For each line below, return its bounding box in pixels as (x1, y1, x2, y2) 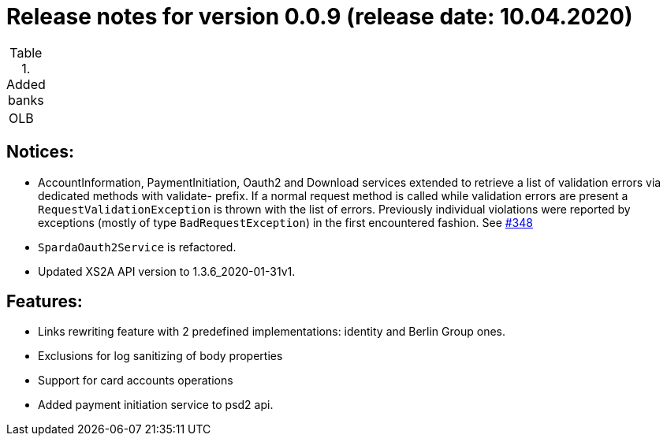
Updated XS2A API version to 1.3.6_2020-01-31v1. (38, 264, 296, 278)
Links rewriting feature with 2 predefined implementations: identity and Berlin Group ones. (38, 325, 505, 339)
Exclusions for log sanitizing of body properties (38, 349, 283, 363)
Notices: (6, 142, 74, 162)
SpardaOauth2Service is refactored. (38, 240, 237, 254)
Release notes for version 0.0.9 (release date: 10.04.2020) (6, 3, 633, 30)
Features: (6, 292, 83, 312)
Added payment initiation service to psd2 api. (38, 398, 274, 412)
